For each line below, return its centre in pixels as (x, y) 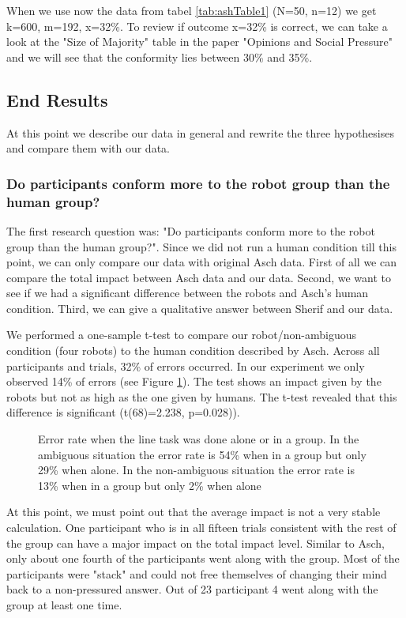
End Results (57, 99)
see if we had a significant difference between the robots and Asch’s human (188, 293)
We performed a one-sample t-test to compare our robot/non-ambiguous (181, 335)
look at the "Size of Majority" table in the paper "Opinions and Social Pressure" (200, 41)
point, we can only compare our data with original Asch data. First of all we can (202, 262)
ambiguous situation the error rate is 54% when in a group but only (202, 454)
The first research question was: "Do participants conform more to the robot (191, 230)
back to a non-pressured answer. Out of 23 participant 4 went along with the (192, 589)
